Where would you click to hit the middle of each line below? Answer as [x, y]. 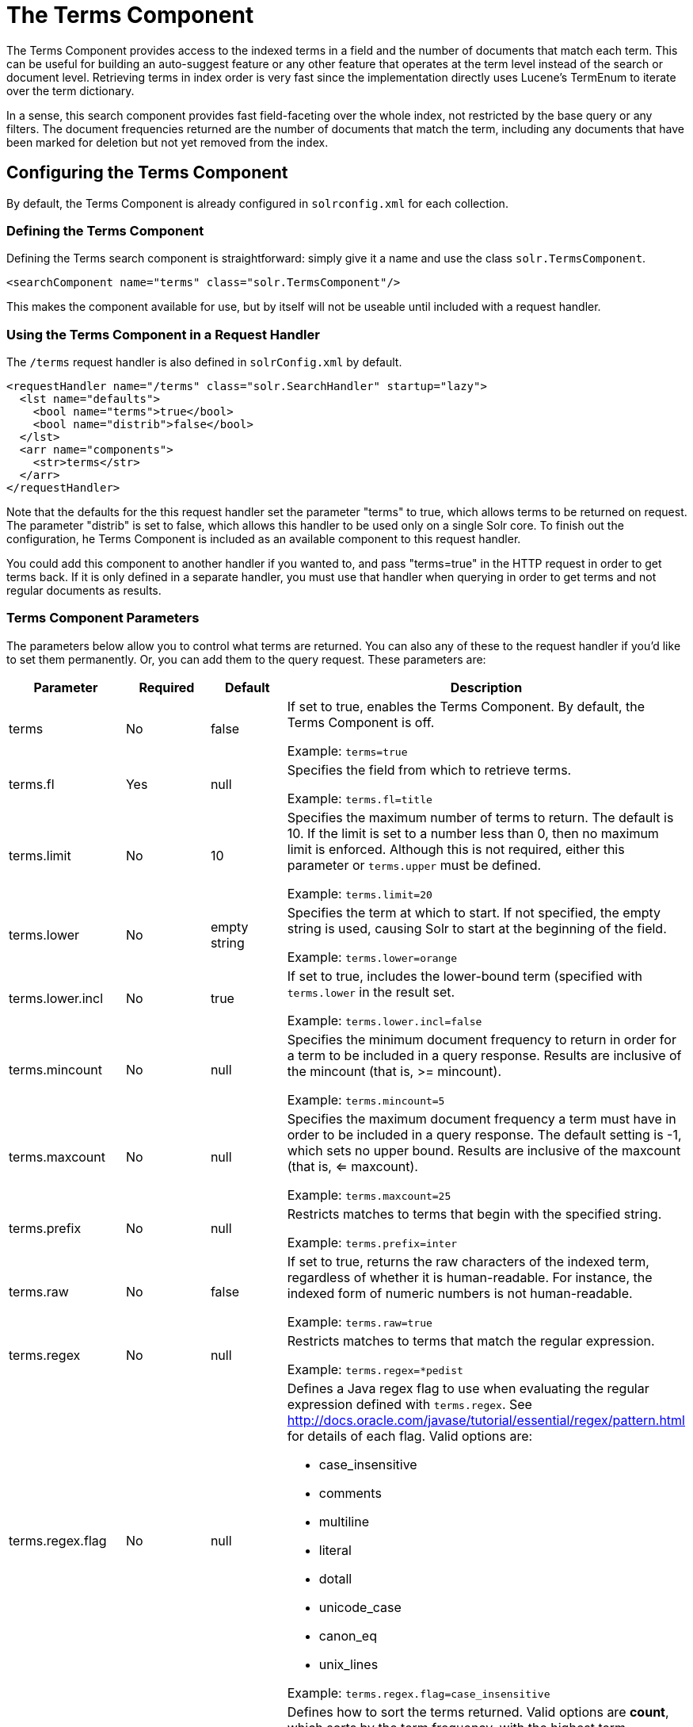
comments [350, 1493]
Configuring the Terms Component [147, 173]
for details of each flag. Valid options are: [410, 1436]
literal [335, 1550]
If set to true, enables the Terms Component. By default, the [466, 706]
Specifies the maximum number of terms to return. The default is [480, 817]
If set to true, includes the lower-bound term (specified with [465, 976]
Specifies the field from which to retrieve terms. [429, 770]
